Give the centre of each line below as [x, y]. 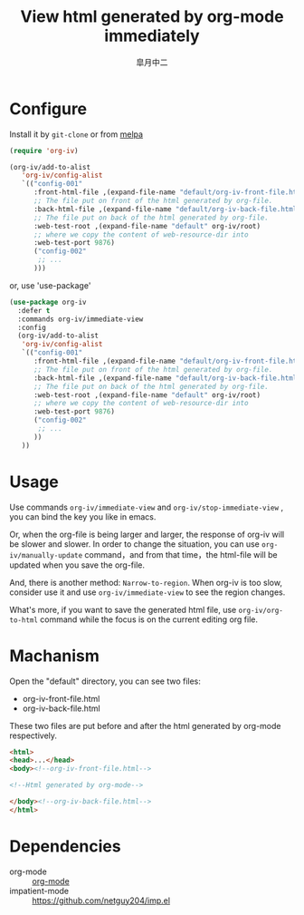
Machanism [54, 656]
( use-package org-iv [48, 302]
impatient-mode [39, 891]
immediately [152, 36]
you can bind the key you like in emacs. [83, 516]
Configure [48, 108]
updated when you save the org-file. [77, 565]
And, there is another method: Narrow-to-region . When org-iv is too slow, [146, 582]
